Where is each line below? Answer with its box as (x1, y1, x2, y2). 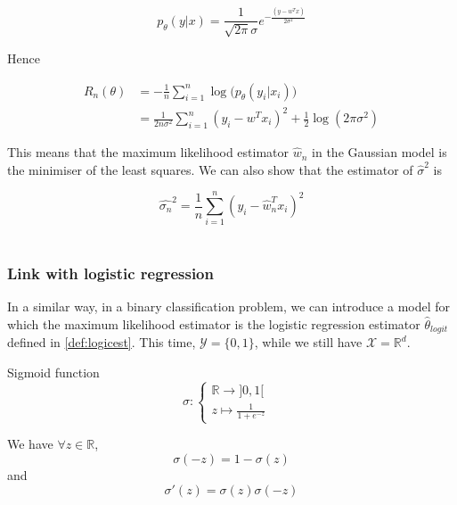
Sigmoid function (7, 362, 100, 381)
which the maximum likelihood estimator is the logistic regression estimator (7, 314, 420, 333)
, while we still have (254, 333, 363, 352)
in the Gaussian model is (312, 143, 447, 161)
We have (7, 435, 53, 453)
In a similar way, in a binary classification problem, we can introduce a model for (7, 297, 451, 316)
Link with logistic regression (7, 261, 214, 284)
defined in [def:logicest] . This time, (7, 333, 196, 352)
